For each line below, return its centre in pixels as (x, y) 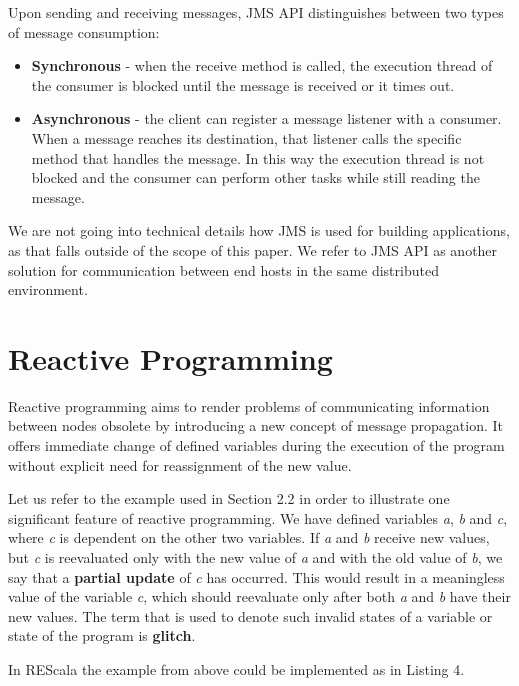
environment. (48, 289)
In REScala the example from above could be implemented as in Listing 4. (236, 668)
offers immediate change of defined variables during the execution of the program (256, 445)
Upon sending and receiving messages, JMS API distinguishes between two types (256, 12)
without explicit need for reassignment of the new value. (180, 464)
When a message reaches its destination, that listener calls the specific (246, 137)
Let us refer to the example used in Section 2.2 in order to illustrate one (229, 498)
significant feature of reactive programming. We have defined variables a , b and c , (258, 517)
